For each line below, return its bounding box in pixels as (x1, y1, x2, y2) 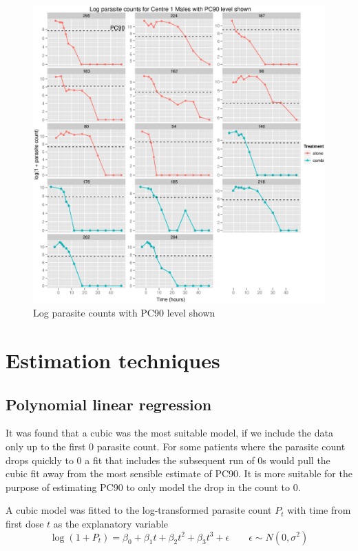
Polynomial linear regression (6, 393, 212, 414)
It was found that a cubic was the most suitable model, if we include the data (6, 425, 333, 440)
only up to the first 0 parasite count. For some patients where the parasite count (6, 439, 346, 453)
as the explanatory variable (53, 516, 169, 530)
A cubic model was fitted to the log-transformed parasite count (6, 503, 272, 517)
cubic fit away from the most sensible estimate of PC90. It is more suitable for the (6, 466, 352, 481)
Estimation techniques (6, 345, 220, 374)
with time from (287, 503, 351, 517)
